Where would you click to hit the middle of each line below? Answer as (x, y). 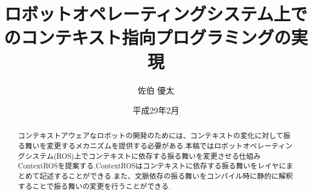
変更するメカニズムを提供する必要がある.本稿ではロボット (145, 146)
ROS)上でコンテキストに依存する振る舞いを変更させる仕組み (159, 155)
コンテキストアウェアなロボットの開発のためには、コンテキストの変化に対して (150, 136)
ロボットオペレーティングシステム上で (156, 14)
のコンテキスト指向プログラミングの (147, 37)
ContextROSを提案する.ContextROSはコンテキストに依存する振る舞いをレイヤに (152, 166)
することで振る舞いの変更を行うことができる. (94, 186)
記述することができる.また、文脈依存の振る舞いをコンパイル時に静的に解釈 (166, 176)
